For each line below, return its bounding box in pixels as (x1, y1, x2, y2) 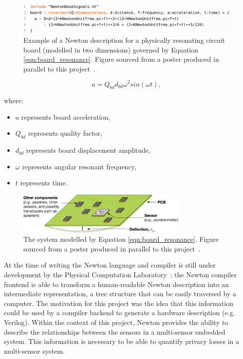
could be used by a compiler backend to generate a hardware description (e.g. (4, 307, 235, 318)
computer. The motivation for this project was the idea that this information (4, 298, 233, 308)
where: (4, 95, 23, 106)
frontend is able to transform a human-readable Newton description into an (4, 279, 229, 289)
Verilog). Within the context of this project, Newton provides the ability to (4, 317, 228, 327)
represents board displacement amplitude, (26, 145, 150, 155)
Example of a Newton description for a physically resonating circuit (23, 35, 225, 45)
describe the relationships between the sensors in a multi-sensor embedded (4, 326, 225, 337)
